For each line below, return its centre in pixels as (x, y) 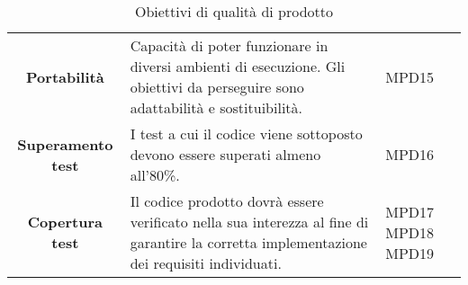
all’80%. (155, 175)
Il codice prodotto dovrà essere (227, 201)
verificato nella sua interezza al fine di (249, 222)
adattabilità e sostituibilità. (216, 107)
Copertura (65, 222)
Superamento (65, 144)
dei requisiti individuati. (206, 263)
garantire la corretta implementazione (248, 242)
